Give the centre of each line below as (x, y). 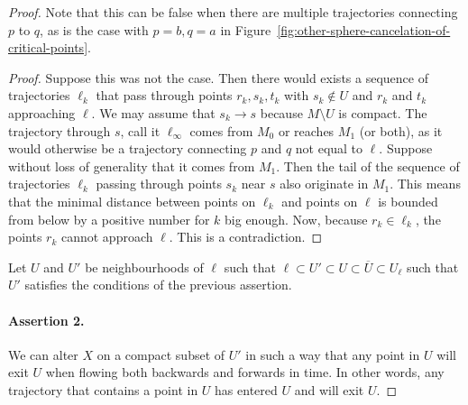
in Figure (246, 29)
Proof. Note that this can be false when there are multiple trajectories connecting (233, 12)
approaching (42, 112)
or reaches (306, 130)
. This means (425, 184)
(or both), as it (401, 130)
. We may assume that (153, 112)
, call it (140, 130)
